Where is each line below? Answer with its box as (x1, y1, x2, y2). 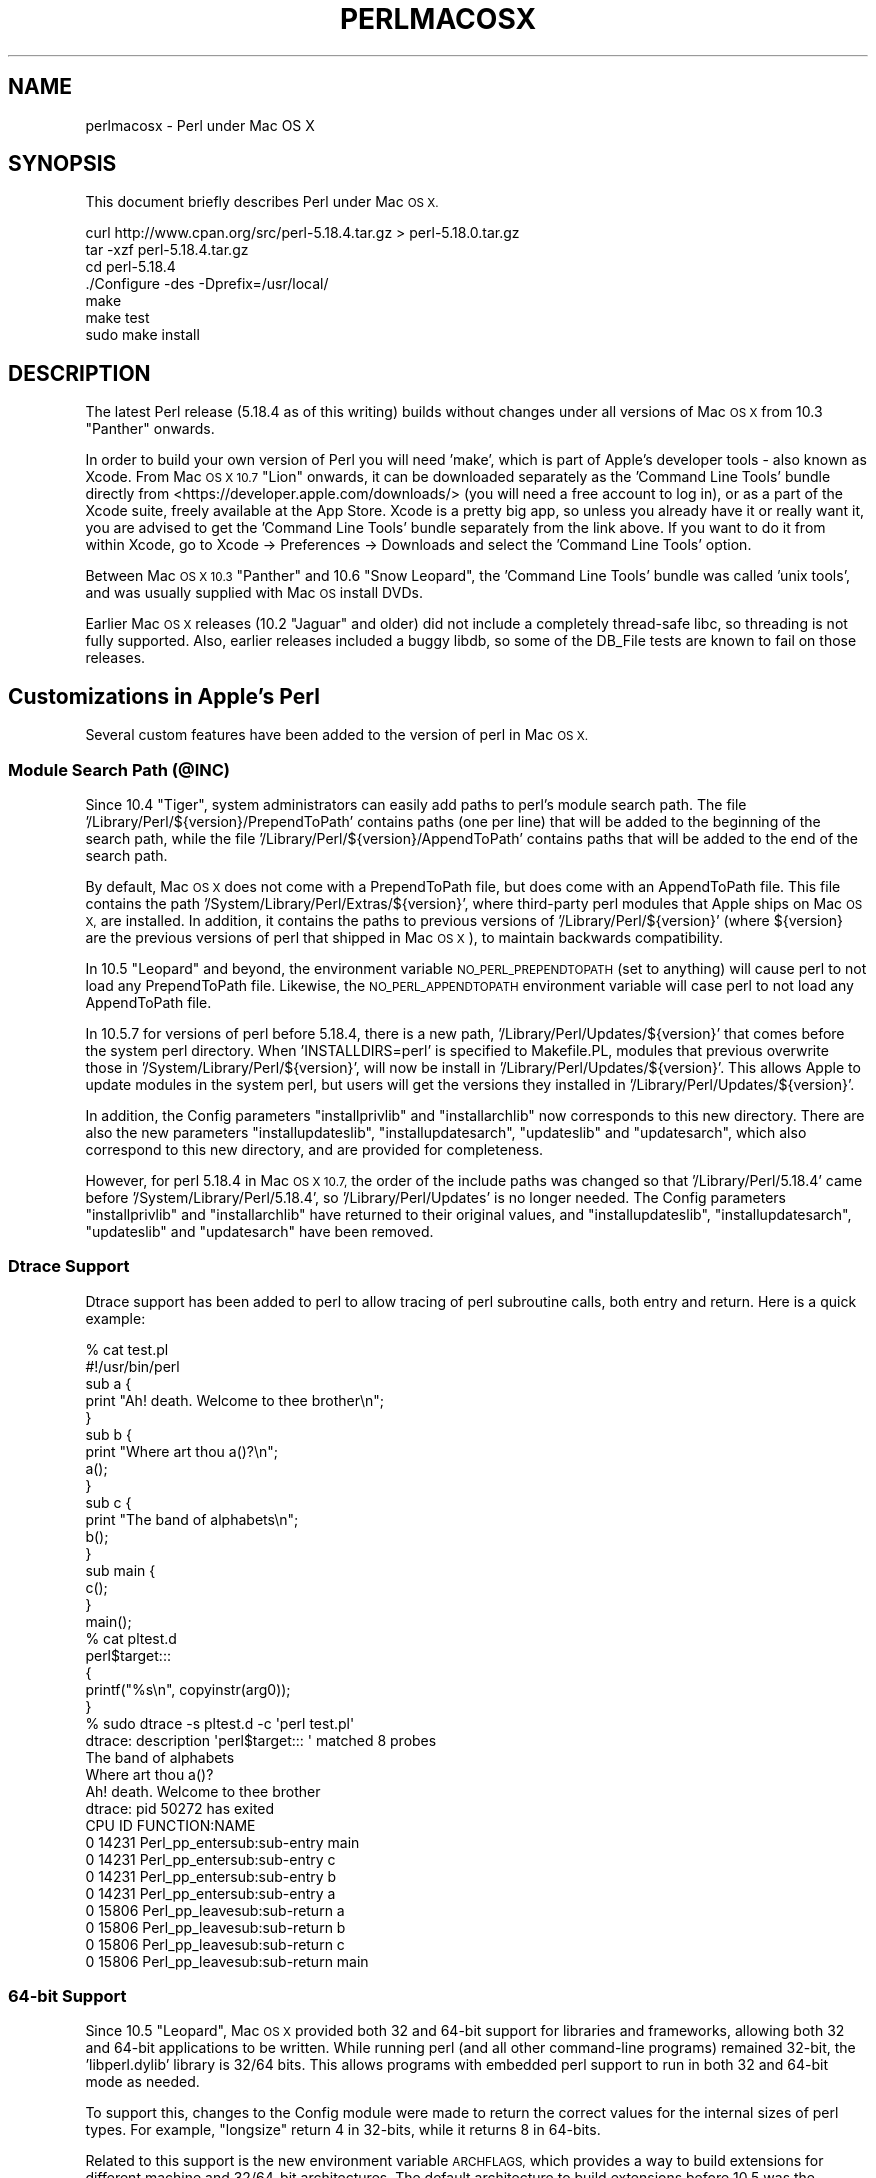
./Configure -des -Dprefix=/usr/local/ (85, 275, 329, 293)
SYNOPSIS (8, 151, 117, 177)
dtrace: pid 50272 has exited (85, 1799, 275, 1817)
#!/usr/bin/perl (85, 1357, 180, 1375)
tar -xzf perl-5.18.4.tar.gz (85, 241, 249, 259)
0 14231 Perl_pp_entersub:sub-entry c (85, 1850, 336, 1868)
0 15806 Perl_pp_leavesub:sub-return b (85, 1918, 346, 1936)
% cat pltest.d (85, 1629, 177, 1647)
